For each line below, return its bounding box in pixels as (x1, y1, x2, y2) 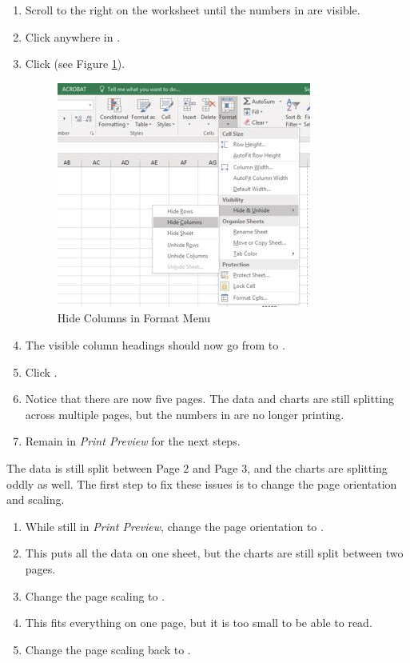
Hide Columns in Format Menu (57, 310, 211, 326)
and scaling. (6, 491, 65, 508)
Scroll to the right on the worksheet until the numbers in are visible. (25, 2, 360, 18)
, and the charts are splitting (247, 459, 388, 476)
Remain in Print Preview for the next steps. (25, 433, 241, 449)
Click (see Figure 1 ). (25, 55, 125, 72)
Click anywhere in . (25, 28, 121, 45)
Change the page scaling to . (25, 587, 165, 604)
